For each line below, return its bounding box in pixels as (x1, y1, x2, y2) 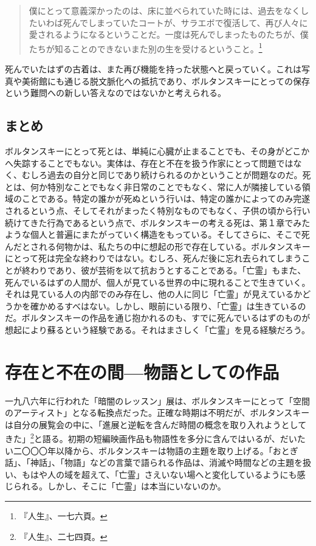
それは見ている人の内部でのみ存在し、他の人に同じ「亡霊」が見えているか (5, 288, 303, 300)
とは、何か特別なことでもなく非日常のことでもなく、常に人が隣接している (5, 180, 302, 193)
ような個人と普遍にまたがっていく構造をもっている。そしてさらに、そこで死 (5, 228, 310, 241)
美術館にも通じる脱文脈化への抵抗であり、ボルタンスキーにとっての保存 (21, 74, 310, 87)
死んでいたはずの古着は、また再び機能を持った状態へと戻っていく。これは (5, 63, 301, 75)
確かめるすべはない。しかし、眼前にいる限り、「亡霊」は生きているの (30, 299, 306, 312)
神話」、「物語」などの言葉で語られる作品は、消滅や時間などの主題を (30, 456, 303, 469)
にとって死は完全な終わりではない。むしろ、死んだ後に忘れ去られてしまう (5, 252, 302, 264)
